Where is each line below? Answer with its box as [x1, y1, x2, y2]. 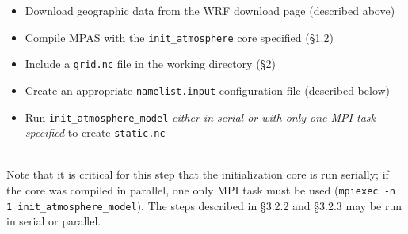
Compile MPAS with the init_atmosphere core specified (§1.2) [25, 28, 334, 45]
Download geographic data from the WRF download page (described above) [25, 2, 395, 18]
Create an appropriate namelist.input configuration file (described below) [25, 81, 391, 98]
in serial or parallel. [6, 213, 101, 229]
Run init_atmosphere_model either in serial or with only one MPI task [25, 108, 376, 125]
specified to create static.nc [25, 124, 166, 141]
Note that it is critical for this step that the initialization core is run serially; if [6, 166, 389, 183]
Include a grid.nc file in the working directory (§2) [25, 55, 276, 72]
